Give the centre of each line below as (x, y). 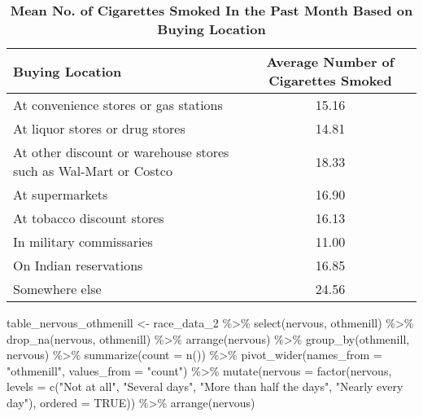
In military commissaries (83, 241)
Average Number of (330, 61)
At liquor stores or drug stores (99, 128)
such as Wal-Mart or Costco (93, 171)
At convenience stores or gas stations (118, 105)
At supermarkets (61, 194)
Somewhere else (57, 289)
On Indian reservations (78, 265)
